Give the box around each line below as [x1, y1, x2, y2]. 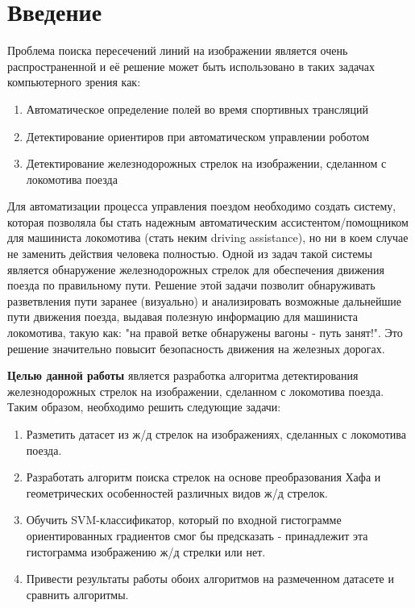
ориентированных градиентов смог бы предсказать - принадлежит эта [26, 527, 368, 543]
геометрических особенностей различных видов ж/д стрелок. [26, 484, 328, 501]
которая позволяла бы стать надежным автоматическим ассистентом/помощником [7, 213, 409, 230]
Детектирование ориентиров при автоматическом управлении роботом [26, 127, 369, 144]
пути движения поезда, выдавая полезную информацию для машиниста [7, 308, 358, 325]
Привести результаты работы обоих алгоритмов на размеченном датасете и [26, 570, 394, 587]
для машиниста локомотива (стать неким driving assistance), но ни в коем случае [7, 229, 409, 246]
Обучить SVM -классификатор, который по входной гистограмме [26, 511, 342, 528]
